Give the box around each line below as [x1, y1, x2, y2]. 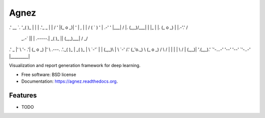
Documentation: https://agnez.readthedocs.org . [21, 78, 118, 84]
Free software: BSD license [21, 71, 76, 77]
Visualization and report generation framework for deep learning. [9, 63, 141, 69]
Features [9, 91, 37, 99]
